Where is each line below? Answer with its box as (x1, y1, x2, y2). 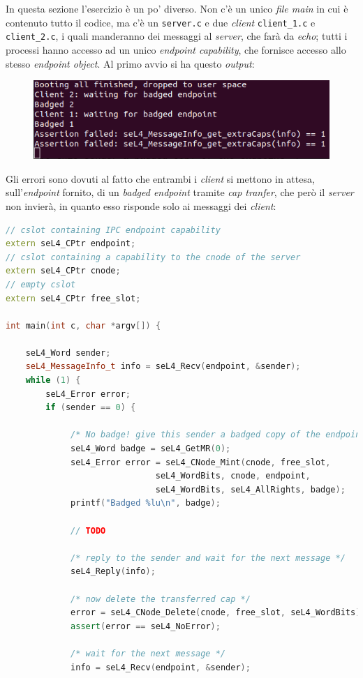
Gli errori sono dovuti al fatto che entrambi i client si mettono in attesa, (6, 171, 315, 186)
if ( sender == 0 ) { (45, 402, 136, 413)
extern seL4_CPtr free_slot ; (6, 293, 141, 303)
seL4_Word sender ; (25, 347, 111, 358)
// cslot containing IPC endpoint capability (6, 225, 221, 235)
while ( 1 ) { (25, 375, 81, 386)
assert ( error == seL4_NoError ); (71, 621, 221, 631)
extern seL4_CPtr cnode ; (6, 266, 121, 276)
